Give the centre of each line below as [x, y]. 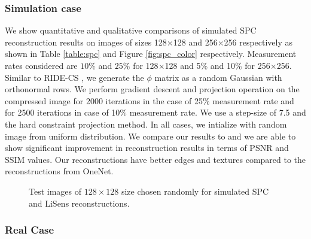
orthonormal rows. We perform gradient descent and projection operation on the [152, 89]
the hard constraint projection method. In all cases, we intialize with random [146, 124]
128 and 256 [195, 42]
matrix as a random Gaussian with [218, 77]
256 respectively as [258, 42]
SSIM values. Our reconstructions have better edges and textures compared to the [155, 159]
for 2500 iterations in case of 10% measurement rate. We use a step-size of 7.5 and [155, 112]
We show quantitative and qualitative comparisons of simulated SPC [131, 30]
